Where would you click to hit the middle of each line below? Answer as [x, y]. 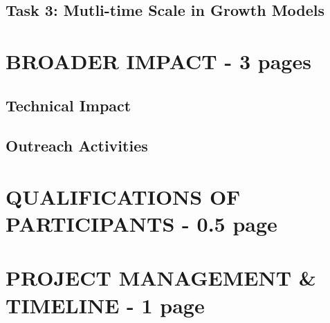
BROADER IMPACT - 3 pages [158, 61]
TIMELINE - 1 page [105, 305]
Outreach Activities [77, 146]
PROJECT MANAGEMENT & [161, 278]
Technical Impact [68, 105]
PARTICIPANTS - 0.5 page [141, 224]
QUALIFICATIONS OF [123, 196]
